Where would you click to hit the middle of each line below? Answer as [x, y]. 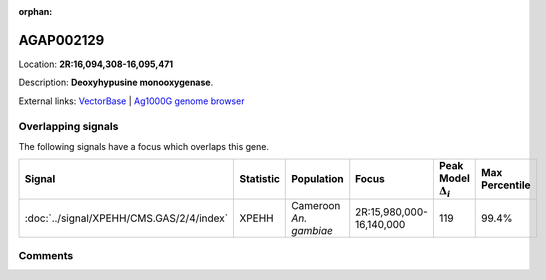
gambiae [312, 230]
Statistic [259, 179]
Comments [46, 255]
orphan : [35, 11]
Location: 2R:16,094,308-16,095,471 [96, 64]
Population [317, 179]
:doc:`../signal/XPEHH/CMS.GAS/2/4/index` [126, 218]
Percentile [505, 185]
